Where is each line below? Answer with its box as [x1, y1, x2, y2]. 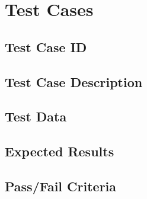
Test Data [5, 107, 67, 126]
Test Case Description [5, 72, 143, 91]
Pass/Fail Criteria [5, 176, 117, 195]
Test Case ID [5, 37, 87, 56]
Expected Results [5, 142, 114, 161]
